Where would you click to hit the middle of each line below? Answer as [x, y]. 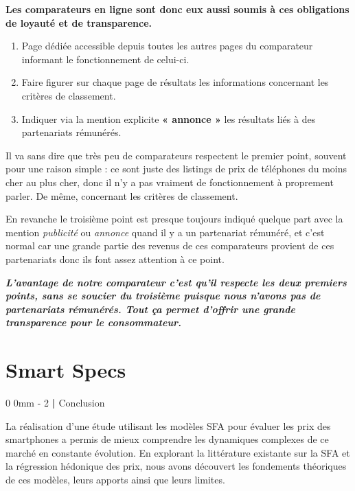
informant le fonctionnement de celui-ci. [105, 59]
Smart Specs [66, 370]
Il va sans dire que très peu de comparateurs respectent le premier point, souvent [176, 155]
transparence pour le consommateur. [94, 322]
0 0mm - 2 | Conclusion [55, 402]
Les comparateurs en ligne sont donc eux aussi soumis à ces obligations [177, 9]
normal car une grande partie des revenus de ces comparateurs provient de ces [170, 245]
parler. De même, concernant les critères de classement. [122, 195]
